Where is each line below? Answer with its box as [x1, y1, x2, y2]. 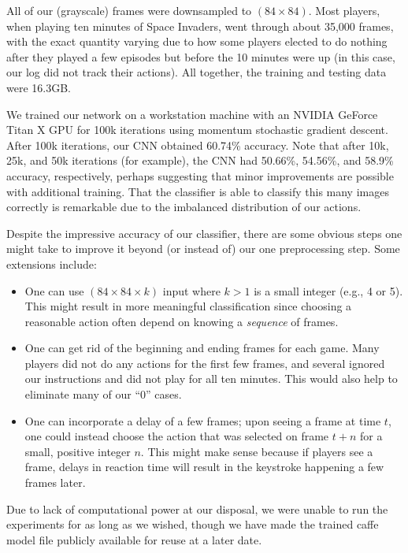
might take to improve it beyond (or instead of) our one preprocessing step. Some [6, 240, 400, 257]
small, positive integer [24, 443, 131, 459]
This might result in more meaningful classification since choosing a [24, 298, 352, 314]
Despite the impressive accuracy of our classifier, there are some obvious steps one [6, 225, 402, 241]
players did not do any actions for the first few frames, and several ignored [24, 354, 385, 371]
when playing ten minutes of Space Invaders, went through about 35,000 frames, [6, 17, 394, 34]
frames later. [24, 474, 86, 491]
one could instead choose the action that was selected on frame [24, 428, 329, 444]
